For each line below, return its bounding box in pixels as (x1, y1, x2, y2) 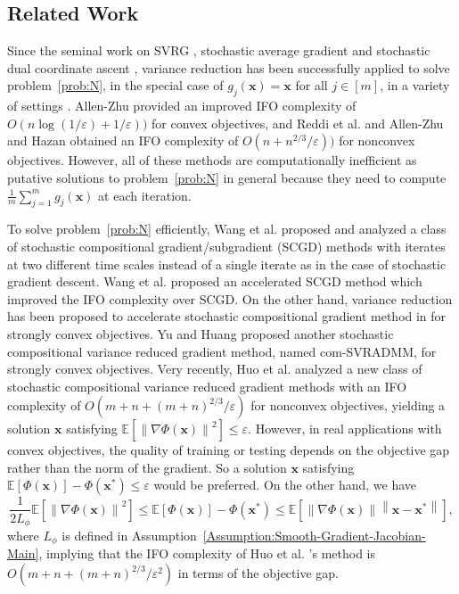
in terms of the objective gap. (177, 564, 339, 582)
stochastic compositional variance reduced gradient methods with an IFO (7, 376, 407, 395)
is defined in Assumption (61, 526, 197, 544)
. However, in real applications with (248, 419, 442, 438)
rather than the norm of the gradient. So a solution (7, 458, 287, 476)
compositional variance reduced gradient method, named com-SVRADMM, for (7, 342, 437, 360)
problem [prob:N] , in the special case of (7, 76, 224, 95)
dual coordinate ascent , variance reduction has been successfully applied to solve (7, 58, 450, 77)
